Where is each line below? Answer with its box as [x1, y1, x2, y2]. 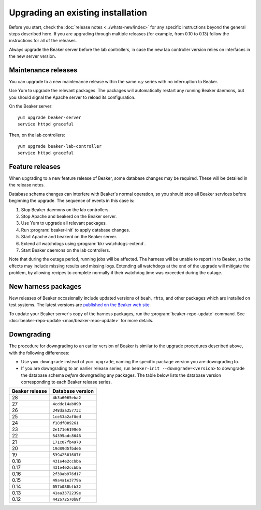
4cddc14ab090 [52, 401, 81, 406]
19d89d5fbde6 [52, 446, 81, 451]
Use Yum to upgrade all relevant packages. [21, 220, 107, 226]
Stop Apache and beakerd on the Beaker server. [21, 214, 117, 219]
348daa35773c [52, 407, 81, 413]
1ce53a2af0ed [52, 414, 81, 419]
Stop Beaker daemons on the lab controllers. [21, 206, 110, 213]
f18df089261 [52, 420, 79, 426]
